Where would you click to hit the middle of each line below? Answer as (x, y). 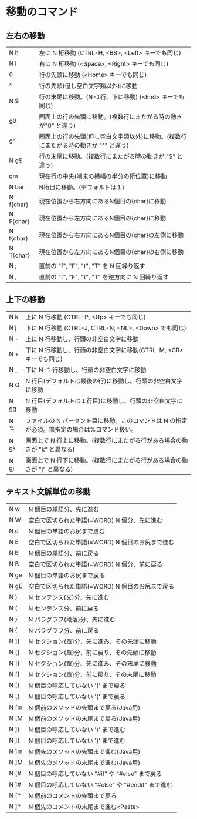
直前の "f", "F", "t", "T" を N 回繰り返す (92, 266)
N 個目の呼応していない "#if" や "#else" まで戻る (95, 774)
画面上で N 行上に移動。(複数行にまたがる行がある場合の (104, 440)
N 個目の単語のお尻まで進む (67, 531)
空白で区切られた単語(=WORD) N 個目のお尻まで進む (101, 542)
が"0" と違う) (57, 126)
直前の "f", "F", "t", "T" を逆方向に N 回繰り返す (104, 277)
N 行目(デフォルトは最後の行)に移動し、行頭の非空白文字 (104, 381)
